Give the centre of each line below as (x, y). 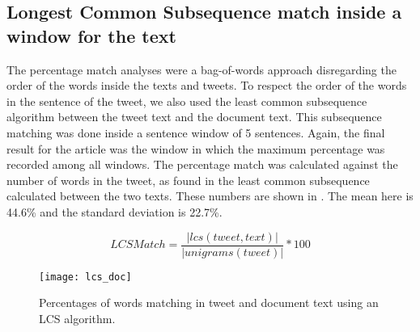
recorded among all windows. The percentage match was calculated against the (202, 164)
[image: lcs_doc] (85, 277)
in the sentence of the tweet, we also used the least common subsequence (187, 101)
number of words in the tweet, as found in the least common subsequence (188, 180)
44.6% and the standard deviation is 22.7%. (115, 211)
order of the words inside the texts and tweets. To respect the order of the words (207, 85)
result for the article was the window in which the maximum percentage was (196, 148)
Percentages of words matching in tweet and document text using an (209, 303)
